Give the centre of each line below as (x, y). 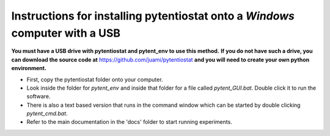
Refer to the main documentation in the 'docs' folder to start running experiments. (129, 122)
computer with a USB (66, 33)
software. (38, 96)
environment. (29, 68)
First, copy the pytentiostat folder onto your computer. (95, 79)
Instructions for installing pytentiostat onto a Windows (153, 16)
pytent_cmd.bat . (47, 113)
